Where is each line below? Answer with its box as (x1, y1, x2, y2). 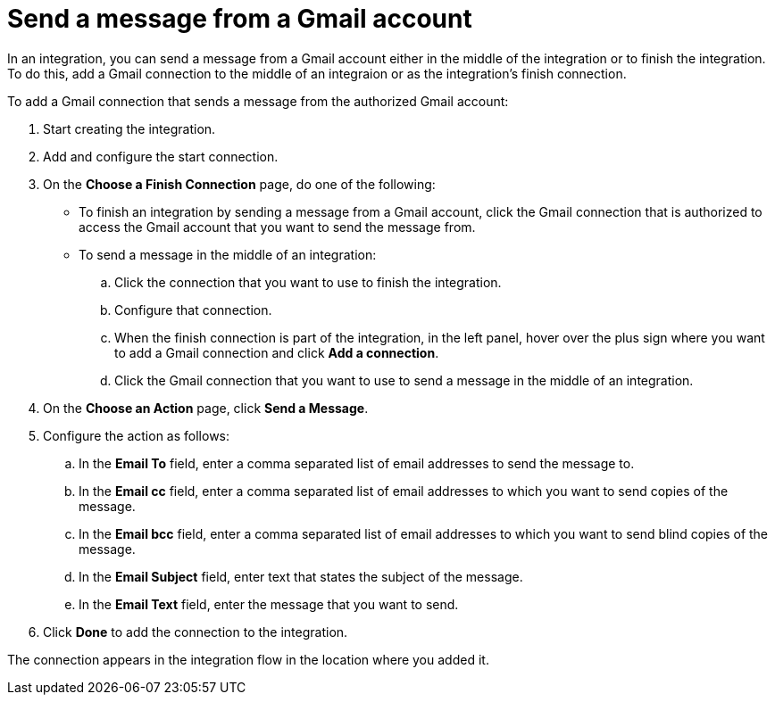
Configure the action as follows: (43, 427, 230, 443)
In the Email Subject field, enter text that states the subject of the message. (79, 568, 523, 584)
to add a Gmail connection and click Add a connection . (114, 344, 439, 360)
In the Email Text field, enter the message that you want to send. (79, 596, 459, 612)
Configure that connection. (114, 301, 272, 318)
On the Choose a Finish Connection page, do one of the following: (43, 176, 436, 192)
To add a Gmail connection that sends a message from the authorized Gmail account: (7, 93, 509, 109)
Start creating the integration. (43, 120, 216, 136)
